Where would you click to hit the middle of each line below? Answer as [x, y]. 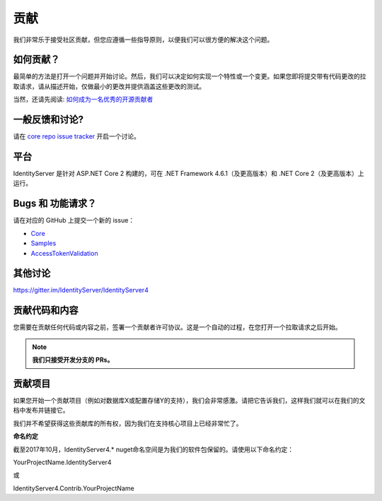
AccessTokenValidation [64, 253]
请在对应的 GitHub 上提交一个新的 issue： [74, 220]
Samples [44, 243]
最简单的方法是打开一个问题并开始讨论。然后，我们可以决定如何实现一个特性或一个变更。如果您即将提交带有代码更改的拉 [190, 76]
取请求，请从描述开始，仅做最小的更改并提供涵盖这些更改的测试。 [109, 86]
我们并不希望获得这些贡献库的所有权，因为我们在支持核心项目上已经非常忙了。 [128, 423]
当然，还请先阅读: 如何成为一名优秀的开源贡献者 [83, 100]
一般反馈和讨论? [48, 120]
